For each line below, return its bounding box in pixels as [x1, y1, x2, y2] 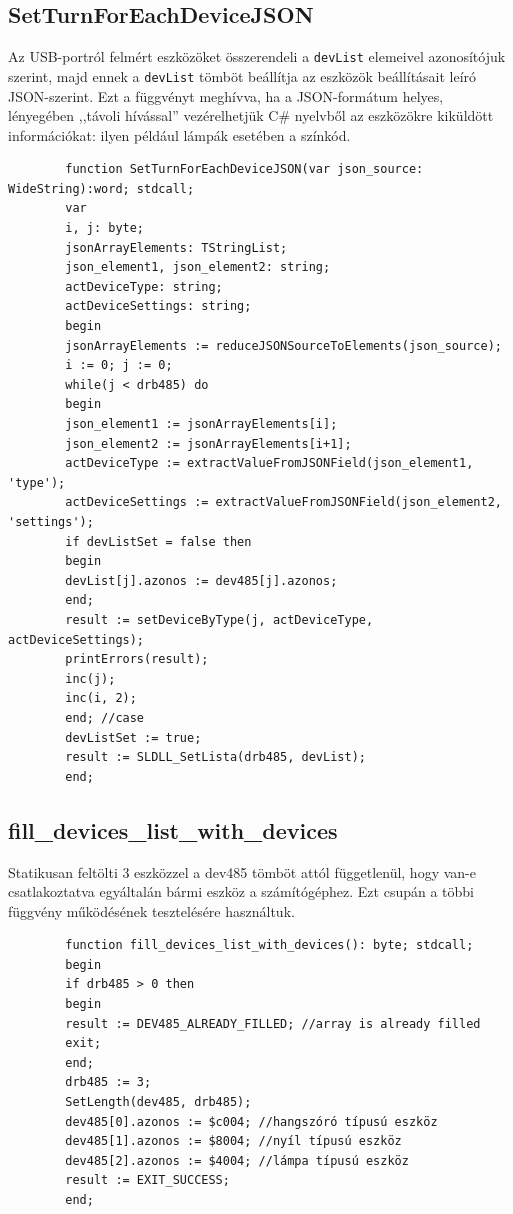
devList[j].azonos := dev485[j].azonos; [65, 573, 338, 588]
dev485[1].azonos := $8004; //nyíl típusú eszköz [65, 1134, 402, 1149]
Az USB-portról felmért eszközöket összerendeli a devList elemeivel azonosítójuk [8, 46, 506, 67]
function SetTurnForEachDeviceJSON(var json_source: [65, 162, 424, 177]
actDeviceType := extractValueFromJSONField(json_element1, [65, 456, 474, 471]
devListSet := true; [65, 730, 202, 745]
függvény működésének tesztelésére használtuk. [8, 900, 295, 921]
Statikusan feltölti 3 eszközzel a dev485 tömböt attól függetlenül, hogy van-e [8, 861, 476, 882]
